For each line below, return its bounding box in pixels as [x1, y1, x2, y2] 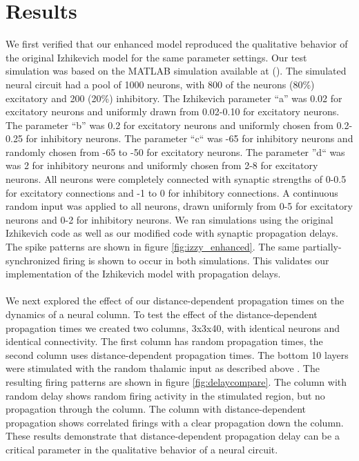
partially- [302, 239, 342, 254]
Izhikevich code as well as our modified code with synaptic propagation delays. [6, 226, 338, 240]
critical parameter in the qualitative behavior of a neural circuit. [6, 442, 278, 456]
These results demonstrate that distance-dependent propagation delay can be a [6, 429, 340, 443]
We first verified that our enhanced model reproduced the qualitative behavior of [6, 37, 348, 51]
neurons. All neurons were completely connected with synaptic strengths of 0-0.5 [6, 172, 347, 186]
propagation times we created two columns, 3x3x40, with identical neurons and [6, 320, 340, 335]
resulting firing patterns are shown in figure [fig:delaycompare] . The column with [6, 374, 347, 389]
